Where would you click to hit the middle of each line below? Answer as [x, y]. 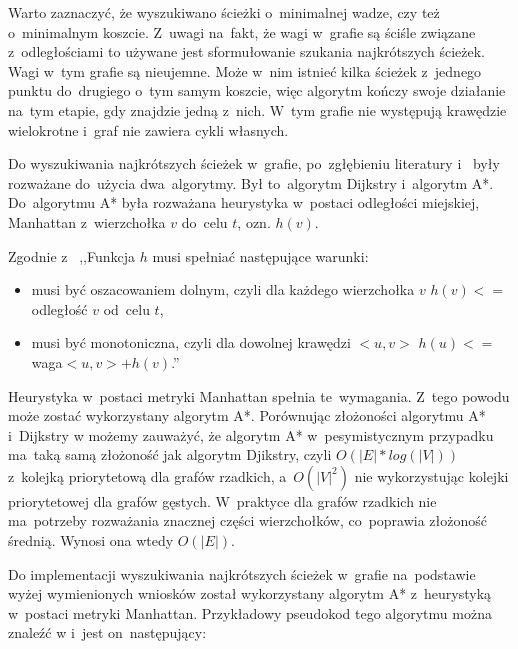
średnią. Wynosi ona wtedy [91, 540]
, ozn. [254, 221]
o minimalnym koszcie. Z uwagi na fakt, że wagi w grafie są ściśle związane [242, 31]
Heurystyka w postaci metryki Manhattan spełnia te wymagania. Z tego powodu [259, 395]
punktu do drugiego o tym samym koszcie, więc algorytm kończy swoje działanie [257, 90]
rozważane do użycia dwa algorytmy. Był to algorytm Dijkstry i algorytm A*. [251, 182]
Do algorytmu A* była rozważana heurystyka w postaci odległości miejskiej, [244, 202]
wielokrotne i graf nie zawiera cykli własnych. [148, 129]
